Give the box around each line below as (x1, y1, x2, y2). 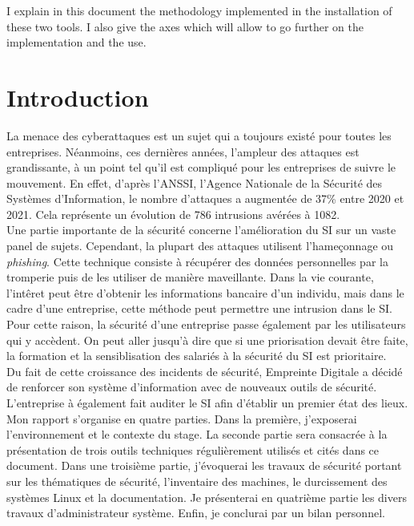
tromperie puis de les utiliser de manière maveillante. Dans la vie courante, (6, 269, 374, 285)
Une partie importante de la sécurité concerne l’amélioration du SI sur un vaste (6, 221, 396, 238)
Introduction (6, 80, 149, 113)
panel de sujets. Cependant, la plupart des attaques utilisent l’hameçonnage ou (6, 237, 394, 254)
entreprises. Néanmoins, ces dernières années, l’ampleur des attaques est (6, 143, 360, 160)
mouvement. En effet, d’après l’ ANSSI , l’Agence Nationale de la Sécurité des (6, 174, 383, 191)
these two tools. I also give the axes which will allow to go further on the (6, 18, 364, 34)
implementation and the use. (6, 34, 147, 51)
